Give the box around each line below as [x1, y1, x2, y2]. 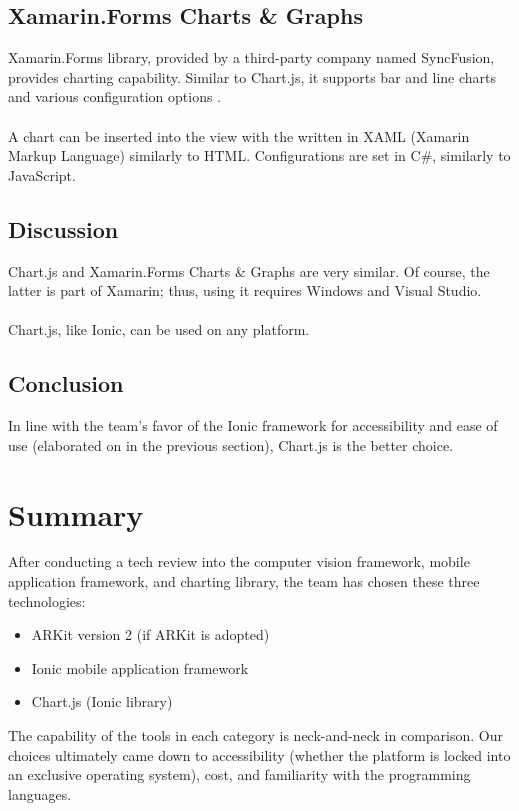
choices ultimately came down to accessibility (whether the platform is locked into [8, 744, 511, 765]
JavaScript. [8, 164, 76, 185]
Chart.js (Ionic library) [31, 691, 173, 712]
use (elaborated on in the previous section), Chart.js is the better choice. [8, 434, 454, 455]
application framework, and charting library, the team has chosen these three [8, 571, 480, 592]
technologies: [8, 590, 86, 611]
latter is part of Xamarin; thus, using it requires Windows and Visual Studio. [8, 280, 482, 301]
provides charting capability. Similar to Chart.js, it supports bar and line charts [8, 66, 497, 87]
